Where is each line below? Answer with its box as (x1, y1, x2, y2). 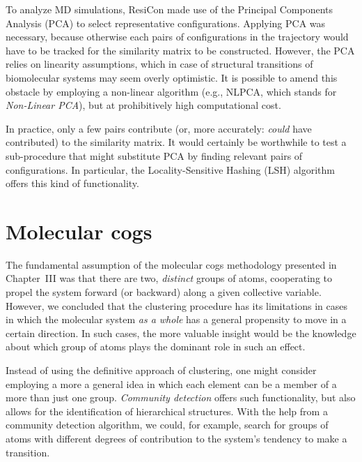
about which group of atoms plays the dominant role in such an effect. (6, 339, 306, 354)
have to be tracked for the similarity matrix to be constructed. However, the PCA (6, 43, 355, 57)
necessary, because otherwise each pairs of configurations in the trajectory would (6, 29, 349, 44)
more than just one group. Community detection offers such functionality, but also (6, 390, 356, 405)
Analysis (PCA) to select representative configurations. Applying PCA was (6, 15, 326, 30)
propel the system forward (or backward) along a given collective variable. (6, 285, 322, 299)
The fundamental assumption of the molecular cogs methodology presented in (6, 257, 337, 271)
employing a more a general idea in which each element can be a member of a (6, 376, 337, 391)
